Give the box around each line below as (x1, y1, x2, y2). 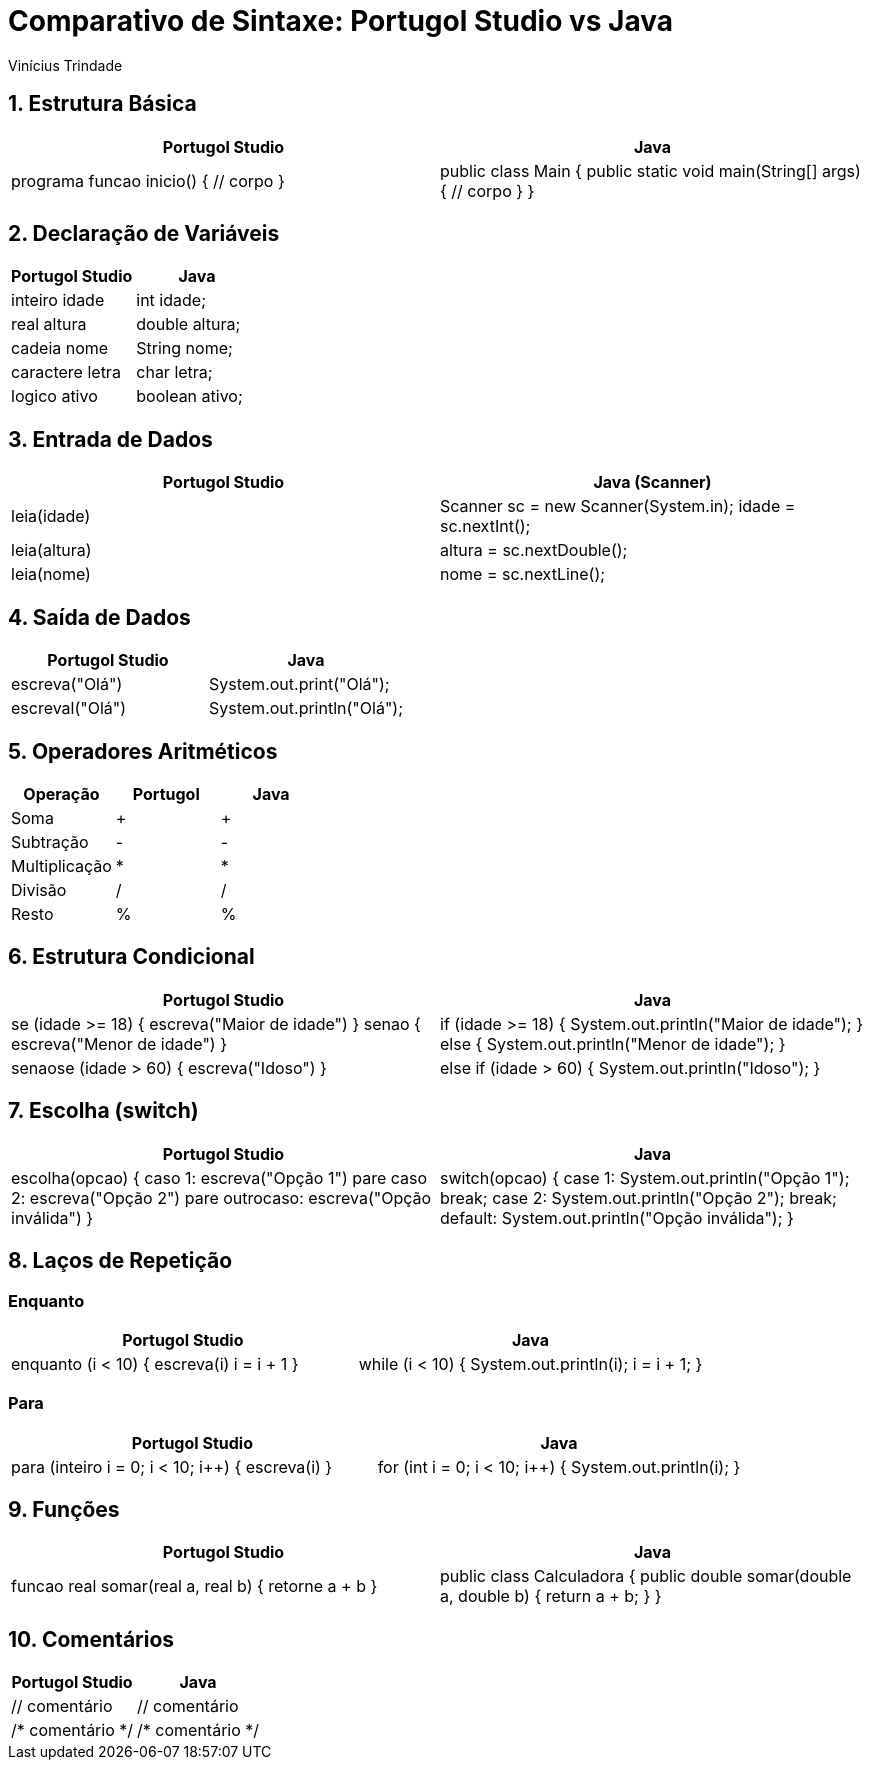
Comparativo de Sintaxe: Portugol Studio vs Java (8, 4, 673, 38)
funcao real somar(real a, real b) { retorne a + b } (11, 1576, 378, 1597)
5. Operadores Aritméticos (8, 738, 278, 764)
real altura (11, 314, 87, 335)
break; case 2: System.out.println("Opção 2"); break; (440, 1187, 837, 1208)
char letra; (136, 362, 213, 383)
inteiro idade (11, 290, 105, 311)
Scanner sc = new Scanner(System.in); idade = (440, 496, 796, 517)
